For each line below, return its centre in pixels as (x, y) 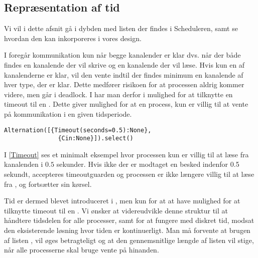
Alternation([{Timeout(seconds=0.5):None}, (78, 130)
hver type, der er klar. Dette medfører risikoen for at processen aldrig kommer (124, 84)
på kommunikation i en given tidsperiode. (68, 113)
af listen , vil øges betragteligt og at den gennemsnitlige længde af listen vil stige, (129, 240)
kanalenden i (24, 164)
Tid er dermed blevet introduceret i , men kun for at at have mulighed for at (122, 201)
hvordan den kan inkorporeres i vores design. (73, 38)
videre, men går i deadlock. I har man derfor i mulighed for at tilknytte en (118, 94)
